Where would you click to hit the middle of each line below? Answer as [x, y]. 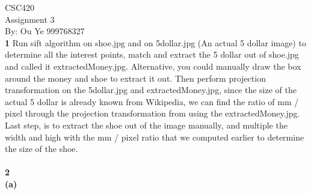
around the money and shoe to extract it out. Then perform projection [135, 78]
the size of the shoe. [42, 149]
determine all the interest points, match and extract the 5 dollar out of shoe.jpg [152, 54]
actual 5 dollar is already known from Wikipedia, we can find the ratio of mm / [152, 101]
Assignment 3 [30, 19]
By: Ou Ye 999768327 [45, 31]
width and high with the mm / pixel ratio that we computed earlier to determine [155, 137]
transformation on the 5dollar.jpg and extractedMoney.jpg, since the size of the [151, 90]
